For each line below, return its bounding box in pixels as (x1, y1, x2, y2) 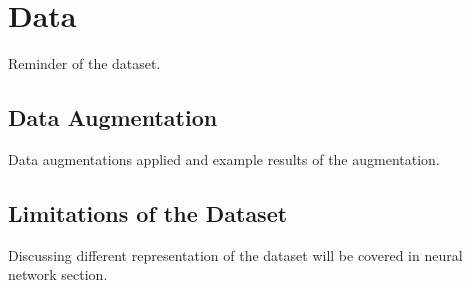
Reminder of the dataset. (8, 53, 161, 74)
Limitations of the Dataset (8, 197, 288, 228)
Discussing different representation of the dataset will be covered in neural (8, 244, 463, 265)
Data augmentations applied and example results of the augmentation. (8, 148, 440, 169)
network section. (8, 264, 108, 285)
